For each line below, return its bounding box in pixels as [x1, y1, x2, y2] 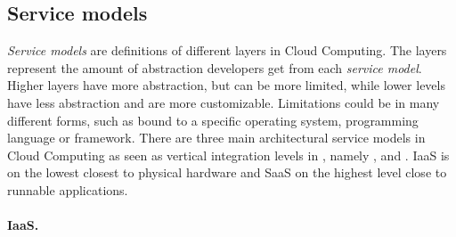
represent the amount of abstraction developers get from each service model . [7, 58, 422, 77]
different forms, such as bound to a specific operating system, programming [7, 110, 419, 129]
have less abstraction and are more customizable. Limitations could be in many [7, 93, 440, 111]
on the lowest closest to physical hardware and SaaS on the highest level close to [7, 163, 447, 182]
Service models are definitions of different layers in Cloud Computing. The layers [7, 41, 447, 60]
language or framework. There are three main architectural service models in [7, 128, 426, 147]
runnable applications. [7, 180, 128, 199]
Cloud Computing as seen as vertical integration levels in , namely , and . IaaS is [7, 145, 450, 164]
